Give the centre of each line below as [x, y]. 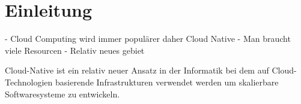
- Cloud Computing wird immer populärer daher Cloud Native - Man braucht [148, 39]
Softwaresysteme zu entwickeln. [62, 94]
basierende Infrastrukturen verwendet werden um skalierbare [167, 82]
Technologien [29, 82]
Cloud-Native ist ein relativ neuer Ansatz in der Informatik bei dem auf [137, 70]
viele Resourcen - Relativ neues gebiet [75, 50]
